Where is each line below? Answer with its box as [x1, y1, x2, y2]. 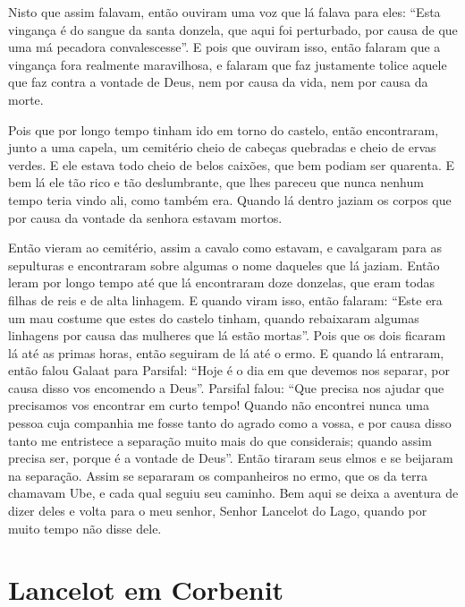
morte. [8, 90, 44, 108]
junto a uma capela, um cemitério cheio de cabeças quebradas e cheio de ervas [8, 138, 436, 157]
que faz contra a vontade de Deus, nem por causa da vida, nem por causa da [8, 73, 428, 91]
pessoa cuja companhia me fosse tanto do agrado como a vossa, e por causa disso [8, 414, 452, 432]
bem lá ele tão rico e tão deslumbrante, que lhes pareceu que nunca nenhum [8, 173, 424, 192]
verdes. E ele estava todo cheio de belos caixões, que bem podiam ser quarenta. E [8, 155, 454, 174]
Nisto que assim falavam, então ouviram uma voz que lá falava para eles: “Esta [8, 3, 441, 21]
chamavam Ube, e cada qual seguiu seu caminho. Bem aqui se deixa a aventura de [8, 483, 459, 502]
